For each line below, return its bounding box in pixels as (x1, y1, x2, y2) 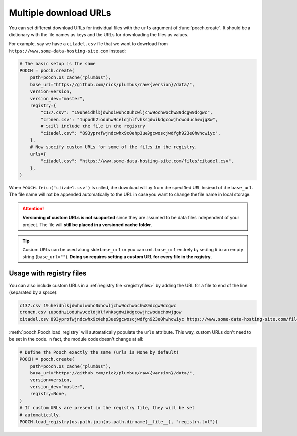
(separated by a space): (9, 289, 58, 295)
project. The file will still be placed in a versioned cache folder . (22, 221, 153, 228)
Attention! (22, 205, 44, 211)
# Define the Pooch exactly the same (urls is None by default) (19, 350, 179, 355)
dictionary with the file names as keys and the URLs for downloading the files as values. (9, 31, 189, 37)
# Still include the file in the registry (40, 124, 146, 129)
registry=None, (30, 391, 67, 397)
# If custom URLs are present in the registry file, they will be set (19, 405, 195, 411)
